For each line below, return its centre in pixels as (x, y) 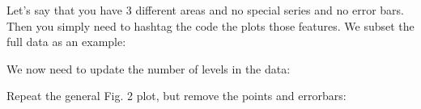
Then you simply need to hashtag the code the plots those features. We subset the (210, 25)
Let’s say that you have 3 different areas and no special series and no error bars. (205, 10)
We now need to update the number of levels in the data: (149, 68)
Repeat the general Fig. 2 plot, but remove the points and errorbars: (176, 96)
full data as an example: (66, 42)
